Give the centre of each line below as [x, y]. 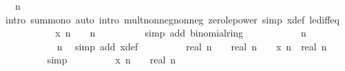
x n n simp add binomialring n [181, 33]
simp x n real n [112, 60]
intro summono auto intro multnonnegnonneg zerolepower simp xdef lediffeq [172, 19]
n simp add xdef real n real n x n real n [192, 46]
